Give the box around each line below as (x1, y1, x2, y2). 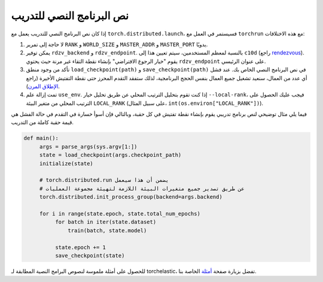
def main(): (23, 135, 59, 142)
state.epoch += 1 (54, 244, 106, 251)
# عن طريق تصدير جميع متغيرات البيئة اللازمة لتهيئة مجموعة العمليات (39, 185, 245, 192)
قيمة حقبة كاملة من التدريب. (11, 119, 74, 126)
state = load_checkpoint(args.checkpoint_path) (39, 151, 182, 159)
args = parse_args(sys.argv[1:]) (39, 143, 138, 150)
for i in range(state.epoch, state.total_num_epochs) (39, 210, 200, 217)
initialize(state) (39, 160, 94, 167)
